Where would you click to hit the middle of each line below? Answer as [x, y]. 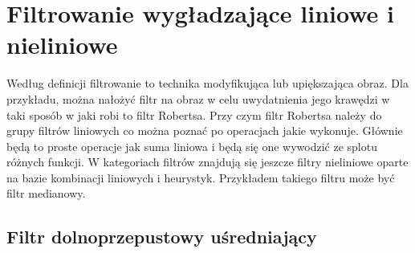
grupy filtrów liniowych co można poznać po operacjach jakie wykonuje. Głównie [205, 131]
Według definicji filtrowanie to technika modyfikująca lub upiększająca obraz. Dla [207, 83]
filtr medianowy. [46, 193]
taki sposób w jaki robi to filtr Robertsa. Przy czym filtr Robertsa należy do [194, 114]
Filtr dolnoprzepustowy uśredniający [162, 237]
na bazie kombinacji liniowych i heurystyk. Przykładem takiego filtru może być [201, 177]
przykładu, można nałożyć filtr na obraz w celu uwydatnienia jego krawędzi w [198, 98]
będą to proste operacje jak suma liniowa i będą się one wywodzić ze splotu [192, 146]
